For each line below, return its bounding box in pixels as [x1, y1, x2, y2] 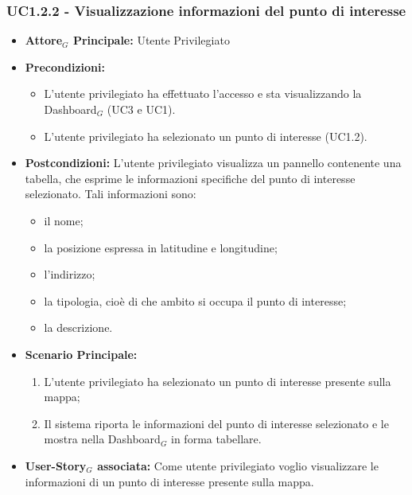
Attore [25, 32, 63, 49]
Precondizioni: [25, 58, 105, 75]
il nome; [44, 212, 84, 228]
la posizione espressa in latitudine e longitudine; [44, 239, 278, 255]
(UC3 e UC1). [107, 101, 176, 117]
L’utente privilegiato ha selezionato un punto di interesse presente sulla [44, 372, 391, 389]
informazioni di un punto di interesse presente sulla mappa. [25, 473, 314, 489]
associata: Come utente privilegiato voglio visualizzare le [97, 457, 379, 474]
